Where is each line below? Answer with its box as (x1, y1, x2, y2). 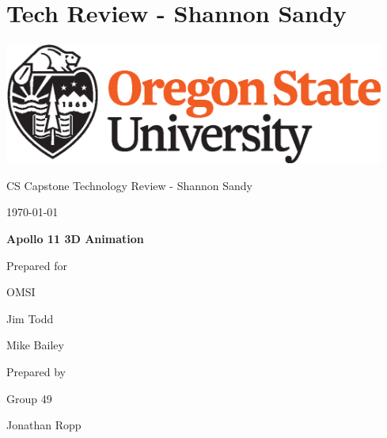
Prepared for (6, 257, 67, 273)
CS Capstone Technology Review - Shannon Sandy (6, 177, 253, 193)
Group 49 (6, 390, 52, 406)
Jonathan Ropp (6, 417, 82, 433)
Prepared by (6, 364, 66, 380)
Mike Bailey (6, 337, 64, 353)
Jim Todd (6, 310, 54, 326)
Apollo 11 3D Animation (6, 230, 144, 247)
